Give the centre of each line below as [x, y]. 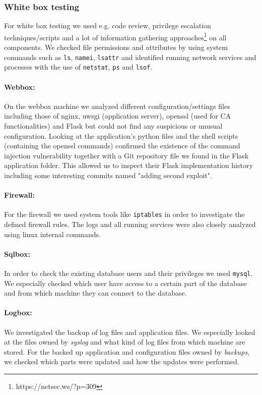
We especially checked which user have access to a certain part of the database [125, 283]
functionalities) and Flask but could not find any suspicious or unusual [113, 125]
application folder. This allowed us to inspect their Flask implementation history [128, 165]
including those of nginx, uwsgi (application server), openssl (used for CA [118, 116]
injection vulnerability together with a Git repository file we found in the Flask [126, 155]
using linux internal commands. [52, 234]
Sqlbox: [17, 253]
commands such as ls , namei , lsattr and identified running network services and [130, 57]
